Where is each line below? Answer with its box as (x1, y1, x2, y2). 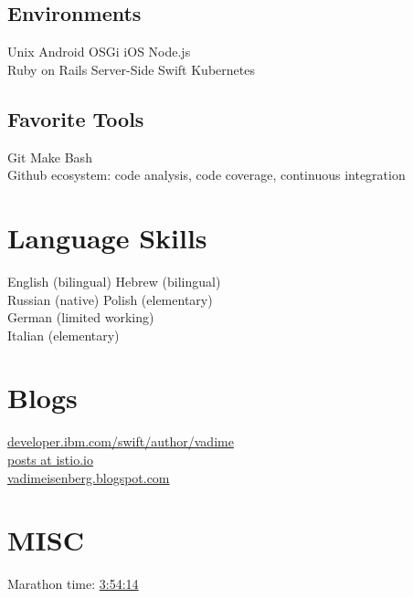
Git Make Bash (7, 147, 92, 166)
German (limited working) (7, 308, 154, 327)
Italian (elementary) (7, 325, 120, 344)
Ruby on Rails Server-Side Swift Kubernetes (7, 59, 255, 79)
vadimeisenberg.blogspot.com (7, 467, 170, 487)
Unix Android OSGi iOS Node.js (7, 42, 191, 61)
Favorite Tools (7, 104, 144, 132)
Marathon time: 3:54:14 (7, 574, 139, 593)
